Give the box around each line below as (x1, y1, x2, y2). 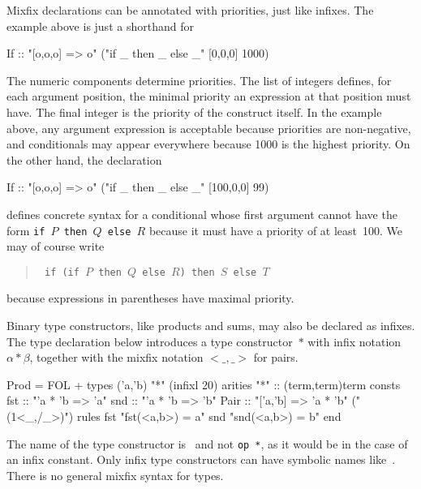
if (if (44, 266, 79, 278)
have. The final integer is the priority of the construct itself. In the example (6, 103, 382, 120)
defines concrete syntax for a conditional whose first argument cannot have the (6, 205, 397, 222)
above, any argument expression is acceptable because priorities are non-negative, (6, 119, 411, 136)
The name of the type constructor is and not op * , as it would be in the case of (6, 435, 408, 452)
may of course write (6, 238, 105, 255)
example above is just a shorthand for (6, 17, 194, 34)
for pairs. (253, 349, 299, 366)
